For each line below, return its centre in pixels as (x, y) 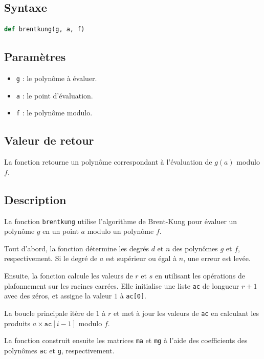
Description (35, 199)
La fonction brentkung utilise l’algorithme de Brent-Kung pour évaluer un (121, 221)
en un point (61, 231)
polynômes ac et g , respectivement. (59, 350)
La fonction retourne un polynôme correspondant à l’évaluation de (108, 162)
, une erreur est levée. (217, 258)
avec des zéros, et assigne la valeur (58, 296)
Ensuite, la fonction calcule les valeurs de (69, 275)
